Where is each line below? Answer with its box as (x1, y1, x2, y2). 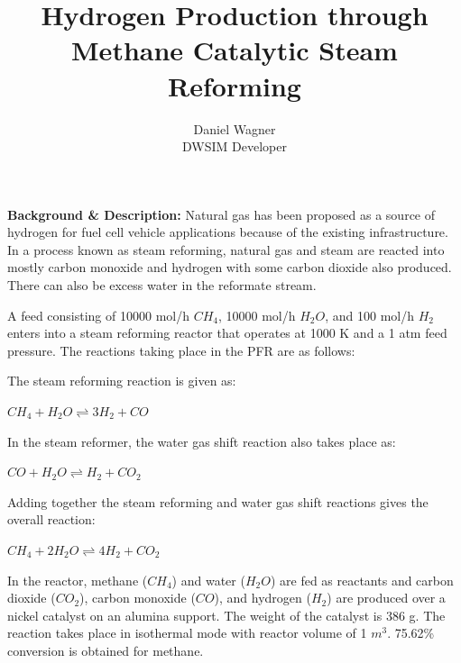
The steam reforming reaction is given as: (7, 371, 236, 390)
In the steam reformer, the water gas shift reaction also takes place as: (7, 431, 396, 450)
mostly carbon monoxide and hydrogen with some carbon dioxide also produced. (7, 258, 452, 277)
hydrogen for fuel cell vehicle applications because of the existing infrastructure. (7, 223, 448, 241)
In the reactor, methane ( (7, 570, 148, 589)
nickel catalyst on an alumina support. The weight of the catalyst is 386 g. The (7, 605, 446, 624)
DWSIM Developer (182, 137, 287, 156)
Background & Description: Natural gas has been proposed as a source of (7, 204, 436, 223)
